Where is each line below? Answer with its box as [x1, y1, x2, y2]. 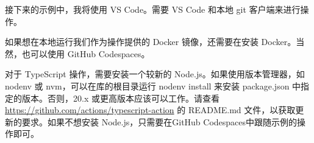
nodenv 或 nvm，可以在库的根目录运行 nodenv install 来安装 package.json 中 [5, 79, 301, 92]
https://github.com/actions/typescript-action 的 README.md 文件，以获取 [5, 103, 296, 116]
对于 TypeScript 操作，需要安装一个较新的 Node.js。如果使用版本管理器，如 [5, 68, 305, 80]
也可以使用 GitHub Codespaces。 [21, 47, 150, 60]
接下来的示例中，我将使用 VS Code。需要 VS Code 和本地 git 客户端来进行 [5, 3, 301, 15]
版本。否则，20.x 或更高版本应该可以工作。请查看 [21, 91, 219, 104]
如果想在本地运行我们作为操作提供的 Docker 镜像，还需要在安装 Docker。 [5, 35, 296, 48]
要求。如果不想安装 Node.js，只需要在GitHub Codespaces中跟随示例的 [21, 115, 298, 128]
